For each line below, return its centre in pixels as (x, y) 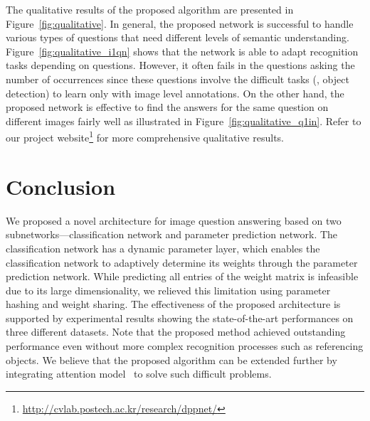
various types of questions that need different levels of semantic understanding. (178, 37)
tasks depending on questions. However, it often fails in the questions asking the (180, 65)
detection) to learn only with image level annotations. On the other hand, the (175, 93)
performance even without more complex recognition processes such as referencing (185, 346)
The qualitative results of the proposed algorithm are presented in (150, 9)
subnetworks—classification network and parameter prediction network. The (172, 234)
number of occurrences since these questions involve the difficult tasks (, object (178, 79)
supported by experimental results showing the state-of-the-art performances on (180, 318)
